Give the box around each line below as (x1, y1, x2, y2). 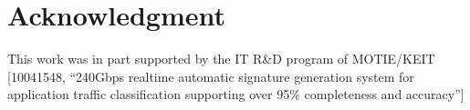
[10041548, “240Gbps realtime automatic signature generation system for (7, 66, 414, 85)
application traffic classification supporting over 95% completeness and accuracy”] (7, 85, 465, 104)
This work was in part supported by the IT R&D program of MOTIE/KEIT (7, 49, 435, 68)
